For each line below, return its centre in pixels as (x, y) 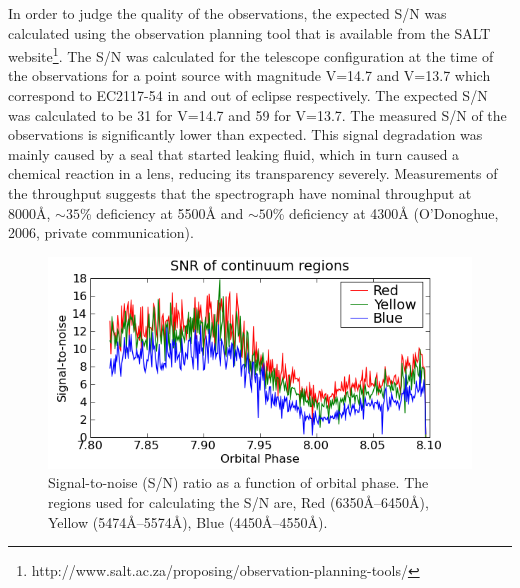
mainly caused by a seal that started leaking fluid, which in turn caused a (234, 153)
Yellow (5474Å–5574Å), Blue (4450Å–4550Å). (188, 521)
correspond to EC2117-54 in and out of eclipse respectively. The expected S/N (248, 95)
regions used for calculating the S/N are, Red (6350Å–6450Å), (238, 501)
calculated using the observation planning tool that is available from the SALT (249, 32)
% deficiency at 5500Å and (161, 212)
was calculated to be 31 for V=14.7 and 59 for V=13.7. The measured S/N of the (257, 114)
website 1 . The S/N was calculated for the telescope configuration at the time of (251, 54)
